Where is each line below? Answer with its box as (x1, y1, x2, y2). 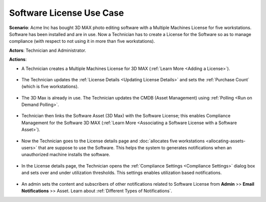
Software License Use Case (9, 7, 124, 18)
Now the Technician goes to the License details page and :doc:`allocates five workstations (21, 138, 205, 144)
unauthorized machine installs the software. (21, 152, 110, 158)
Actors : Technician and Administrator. (9, 47, 86, 53)
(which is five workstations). (21, 84, 79, 90)
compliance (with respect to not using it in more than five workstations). (9, 38, 155, 44)
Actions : (9, 57, 27, 63)
